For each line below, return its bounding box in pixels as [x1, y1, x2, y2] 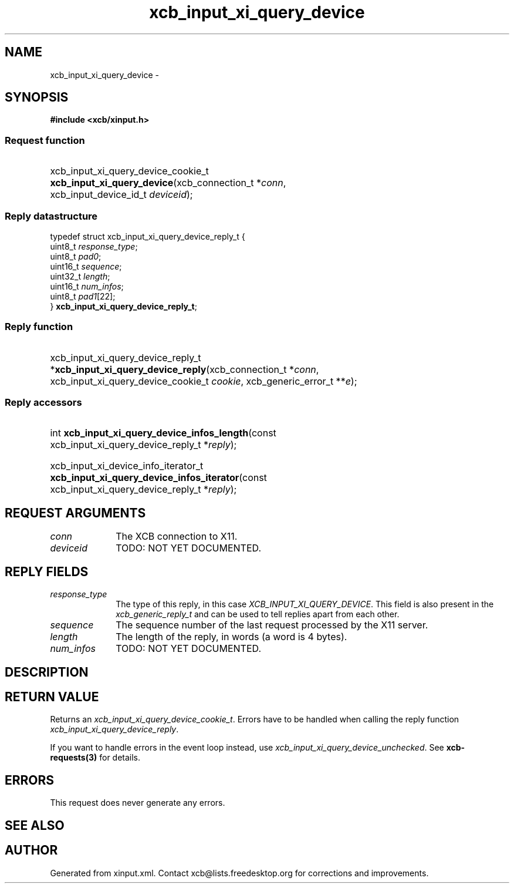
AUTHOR [5, 843, 58, 858]
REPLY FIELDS [5, 564, 89, 579]
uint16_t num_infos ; [50, 281, 124, 291]
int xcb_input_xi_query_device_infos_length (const [50, 427, 276, 439]
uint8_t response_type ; [50, 241, 138, 251]
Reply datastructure [5, 210, 98, 222]
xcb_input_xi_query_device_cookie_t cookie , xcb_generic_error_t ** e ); [50, 375, 357, 387]
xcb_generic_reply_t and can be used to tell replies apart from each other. [116, 609, 400, 620]
